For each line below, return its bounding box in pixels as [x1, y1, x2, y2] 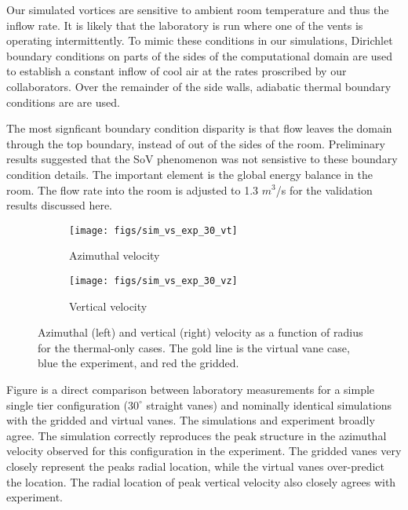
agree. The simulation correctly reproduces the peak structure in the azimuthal [6, 427, 387, 443]
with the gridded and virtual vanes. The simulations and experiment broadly [6, 412, 375, 428]
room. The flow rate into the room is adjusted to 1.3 [6, 181, 259, 198]
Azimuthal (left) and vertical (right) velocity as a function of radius [38, 324, 363, 341]
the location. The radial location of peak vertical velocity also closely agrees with [6, 473, 396, 490]
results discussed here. [6, 197, 113, 213]
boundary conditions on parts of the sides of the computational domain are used [6, 47, 393, 64]
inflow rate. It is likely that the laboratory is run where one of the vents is [6, 16, 363, 33]
